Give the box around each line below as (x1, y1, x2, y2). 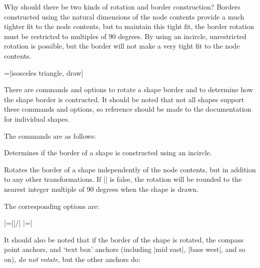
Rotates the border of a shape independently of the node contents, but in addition (4, 164, 256, 174)
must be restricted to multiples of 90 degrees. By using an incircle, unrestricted (4, 31, 246, 41)
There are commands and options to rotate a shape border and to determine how (4, 84, 253, 95)
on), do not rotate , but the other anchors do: (4, 253, 140, 264)
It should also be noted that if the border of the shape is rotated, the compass (4, 234, 243, 244)
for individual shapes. (4, 113, 70, 124)
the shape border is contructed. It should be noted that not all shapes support (4, 94, 244, 104)
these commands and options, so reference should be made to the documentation (4, 104, 251, 114)
